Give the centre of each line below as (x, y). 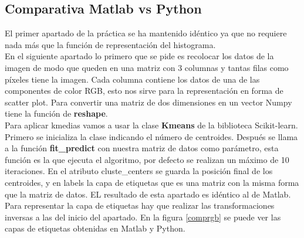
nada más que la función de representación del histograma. (110, 44)
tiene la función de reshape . (56, 113)
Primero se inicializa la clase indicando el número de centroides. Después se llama (151, 136)
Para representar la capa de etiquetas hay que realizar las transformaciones (140, 205)
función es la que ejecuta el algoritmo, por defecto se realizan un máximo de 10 (147, 159)
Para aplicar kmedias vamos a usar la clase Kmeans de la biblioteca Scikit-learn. (151, 125)
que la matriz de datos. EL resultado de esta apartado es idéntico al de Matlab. (148, 194)
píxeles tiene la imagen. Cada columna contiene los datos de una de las (132, 79)
